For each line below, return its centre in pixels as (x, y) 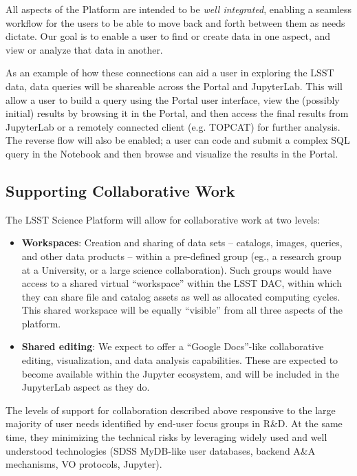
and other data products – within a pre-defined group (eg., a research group (182, 256)
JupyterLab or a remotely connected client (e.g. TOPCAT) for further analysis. (173, 126)
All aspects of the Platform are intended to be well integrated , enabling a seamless (179, 9)
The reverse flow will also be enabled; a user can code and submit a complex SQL (178, 140)
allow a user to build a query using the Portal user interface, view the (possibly (173, 99)
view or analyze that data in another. (84, 49)
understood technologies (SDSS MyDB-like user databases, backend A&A (161, 450)
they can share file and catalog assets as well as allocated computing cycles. (181, 296)
